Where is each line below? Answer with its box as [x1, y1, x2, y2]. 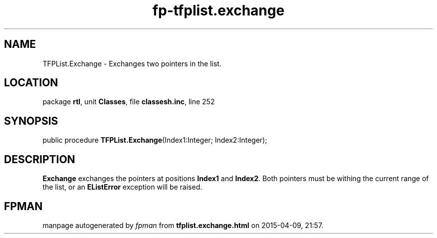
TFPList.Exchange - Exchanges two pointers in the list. [42, 59, 221, 68]
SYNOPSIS [4, 114, 58, 127]
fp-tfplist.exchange [152, 2, 285, 19]
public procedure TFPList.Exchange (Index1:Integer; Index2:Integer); [42, 136, 267, 145]
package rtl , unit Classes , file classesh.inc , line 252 [42, 97, 215, 106]
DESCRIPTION [4, 153, 75, 166]
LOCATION [4, 76, 58, 89]
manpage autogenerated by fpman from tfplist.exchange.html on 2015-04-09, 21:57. [42, 221, 324, 230]
